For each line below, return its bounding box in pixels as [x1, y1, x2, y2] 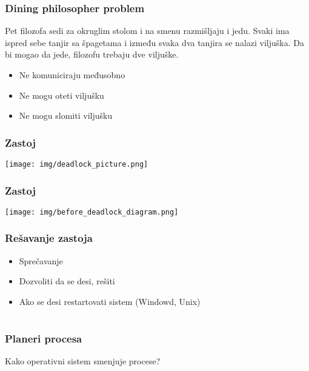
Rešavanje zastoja [5, 230, 93, 246]
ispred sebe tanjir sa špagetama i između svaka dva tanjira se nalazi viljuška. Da [5, 36, 304, 48]
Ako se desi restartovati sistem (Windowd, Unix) [19, 295, 201, 307]
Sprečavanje [19, 254, 63, 267]
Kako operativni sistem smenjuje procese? [5, 355, 161, 367]
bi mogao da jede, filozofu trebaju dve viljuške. [5, 48, 179, 61]
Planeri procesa [5, 330, 82, 346]
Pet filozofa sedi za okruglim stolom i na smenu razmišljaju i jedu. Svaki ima [5, 24, 290, 37]
